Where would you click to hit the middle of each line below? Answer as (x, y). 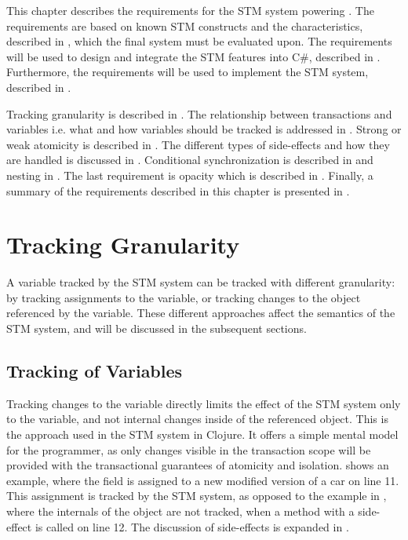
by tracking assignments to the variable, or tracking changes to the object (184, 297)
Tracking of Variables (95, 371)
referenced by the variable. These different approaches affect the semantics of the (201, 313)
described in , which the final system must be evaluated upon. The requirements (199, 41)
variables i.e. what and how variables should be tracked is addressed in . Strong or (204, 129)
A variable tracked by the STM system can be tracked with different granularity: (201, 282)
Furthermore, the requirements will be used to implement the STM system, (188, 72)
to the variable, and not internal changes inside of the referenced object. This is (197, 419)
